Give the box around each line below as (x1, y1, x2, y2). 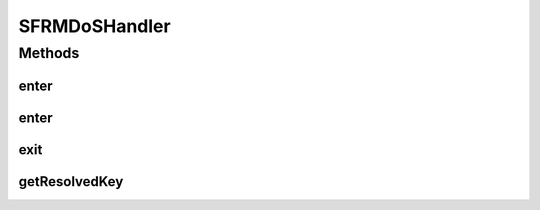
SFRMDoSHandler (18, 15, 171, 37)
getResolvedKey (18, 173, 124, 190)
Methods (18, 44, 80, 62)
